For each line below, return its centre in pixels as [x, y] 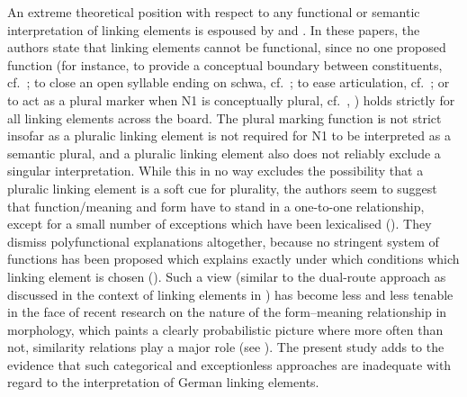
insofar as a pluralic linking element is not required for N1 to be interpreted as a [229, 135]
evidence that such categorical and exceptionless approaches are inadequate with [229, 364]
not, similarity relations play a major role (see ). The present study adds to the [226, 347]
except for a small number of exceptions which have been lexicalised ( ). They [220, 224]
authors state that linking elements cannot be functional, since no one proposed [227, 47]
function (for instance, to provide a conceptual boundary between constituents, [225, 64]
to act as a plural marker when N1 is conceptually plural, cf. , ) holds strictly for [231, 99]
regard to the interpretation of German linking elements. [163, 382]
